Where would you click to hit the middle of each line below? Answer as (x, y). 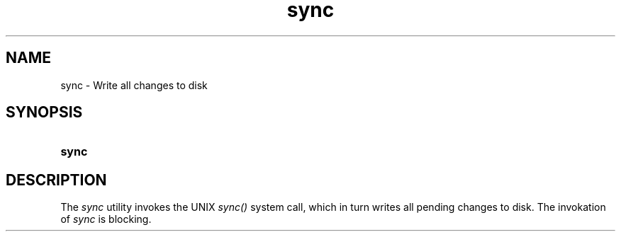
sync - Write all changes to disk (134, 85)
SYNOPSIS (44, 112)
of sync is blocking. (106, 219)
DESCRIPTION (56, 180)
